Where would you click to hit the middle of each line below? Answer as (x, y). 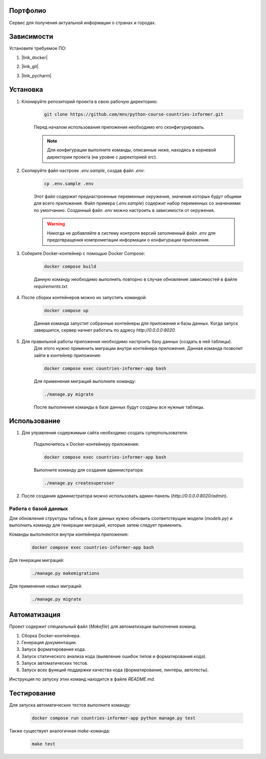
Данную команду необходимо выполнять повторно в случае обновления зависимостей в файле (135, 279)
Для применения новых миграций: (46, 586)
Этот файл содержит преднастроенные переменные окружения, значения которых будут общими (137, 196)
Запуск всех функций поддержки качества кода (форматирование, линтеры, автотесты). (115, 670)
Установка (26, 89)
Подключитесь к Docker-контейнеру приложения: (86, 444)
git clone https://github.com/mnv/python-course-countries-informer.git (134, 114)
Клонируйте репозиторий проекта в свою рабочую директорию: (89, 102)
